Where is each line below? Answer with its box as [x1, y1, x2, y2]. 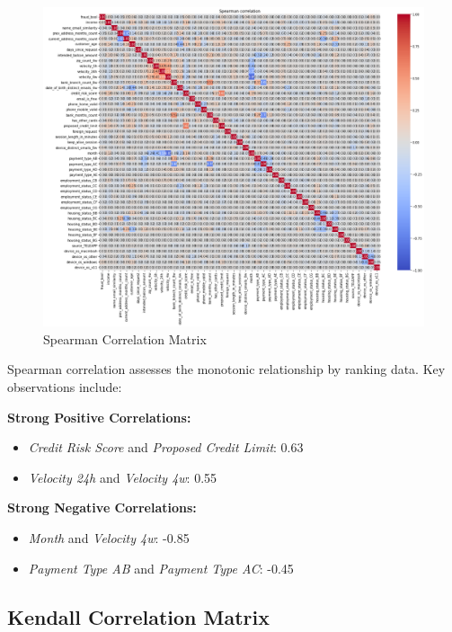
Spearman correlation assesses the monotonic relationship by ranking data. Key [7, 360, 446, 378]
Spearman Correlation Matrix [43, 329, 207, 348]
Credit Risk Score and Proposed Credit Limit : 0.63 [28, 438, 304, 457]
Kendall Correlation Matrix [7, 602, 270, 630]
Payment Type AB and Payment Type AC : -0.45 [28, 558, 294, 577]
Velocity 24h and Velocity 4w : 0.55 [28, 467, 217, 486]
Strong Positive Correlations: [7, 407, 191, 426]
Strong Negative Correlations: [7, 498, 197, 517]
